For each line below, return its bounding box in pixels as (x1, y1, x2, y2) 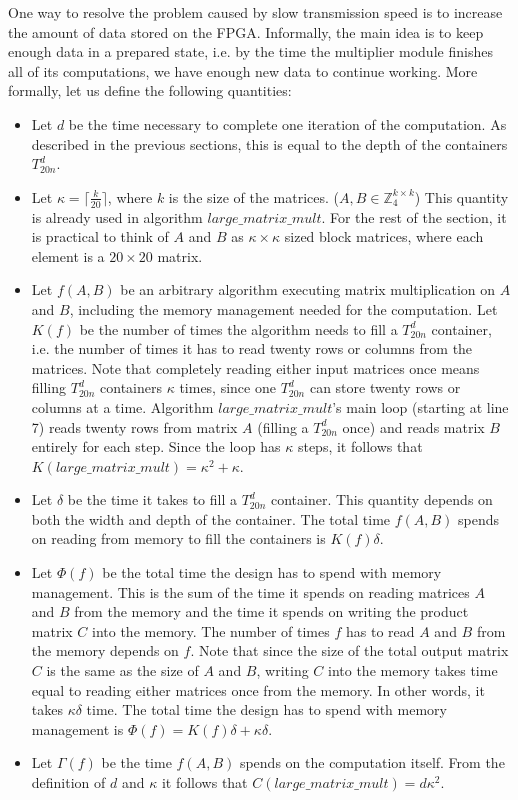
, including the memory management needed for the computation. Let (69, 298, 498, 319)
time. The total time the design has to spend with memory (86, 699, 447, 720)
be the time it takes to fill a (67, 489, 237, 510)
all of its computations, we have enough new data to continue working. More (8, 60, 478, 81)
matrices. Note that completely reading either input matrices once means (31, 357, 480, 378)
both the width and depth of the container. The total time (31, 508, 391, 529)
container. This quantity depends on (270, 489, 493, 510)
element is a (31, 245, 105, 266)
